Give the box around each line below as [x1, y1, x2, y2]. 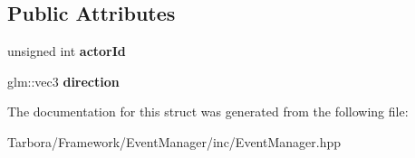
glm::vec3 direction [7, 71, 120, 90]
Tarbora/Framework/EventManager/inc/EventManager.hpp [7, 132, 342, 151]
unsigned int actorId [7, 42, 126, 60]
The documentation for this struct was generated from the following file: [7, 102, 409, 121]
